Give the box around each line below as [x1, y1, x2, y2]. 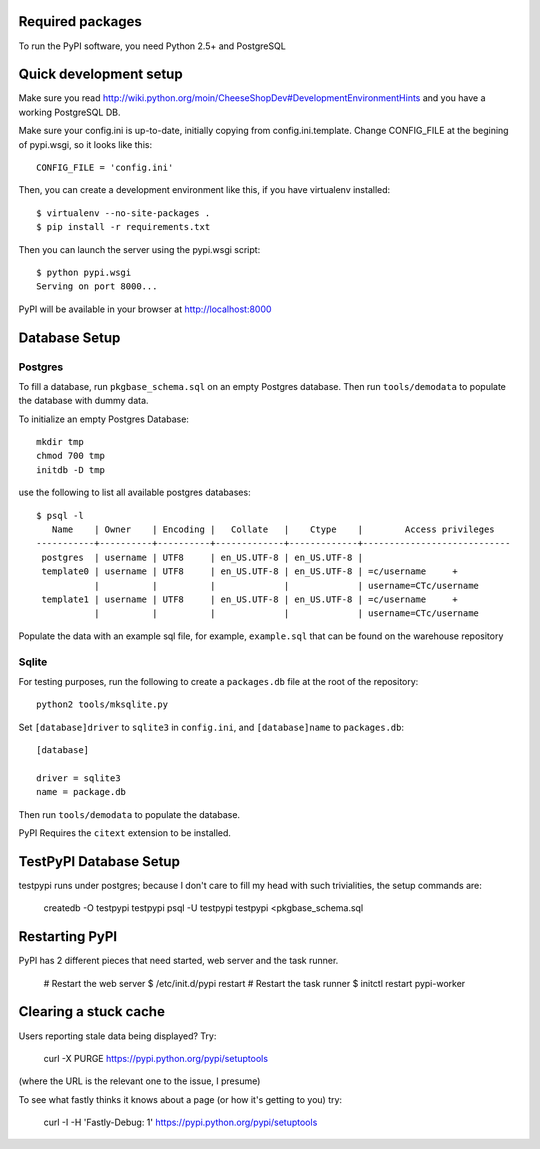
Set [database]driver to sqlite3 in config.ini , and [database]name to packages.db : [18, 721, 405, 733]
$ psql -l [36, 510, 84, 521]
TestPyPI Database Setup [18, 853, 180, 870]
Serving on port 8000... [36, 281, 158, 292]
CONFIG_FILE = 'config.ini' [36, 161, 174, 173]
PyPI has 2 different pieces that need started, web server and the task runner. [18, 955, 339, 967]
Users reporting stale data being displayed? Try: [18, 1030, 217, 1042]
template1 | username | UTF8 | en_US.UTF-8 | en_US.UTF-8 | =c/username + [41, 593, 459, 605]
